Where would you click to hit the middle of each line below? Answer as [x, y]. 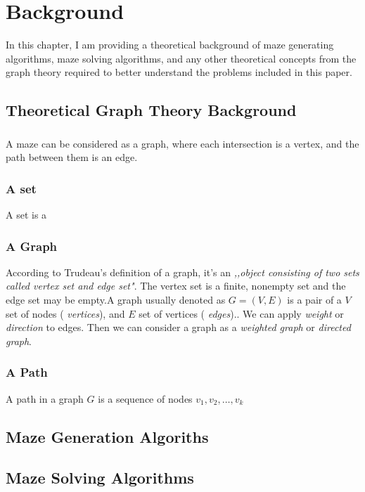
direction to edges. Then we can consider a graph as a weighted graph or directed [178, 327]
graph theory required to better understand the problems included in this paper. [179, 72]
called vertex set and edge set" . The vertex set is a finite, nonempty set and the [176, 286]
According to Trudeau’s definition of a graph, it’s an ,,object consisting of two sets [182, 272]
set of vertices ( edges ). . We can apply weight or [241, 313]
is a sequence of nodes [145, 398]
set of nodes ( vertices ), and [65, 313]
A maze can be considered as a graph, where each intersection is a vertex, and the [182, 143]
